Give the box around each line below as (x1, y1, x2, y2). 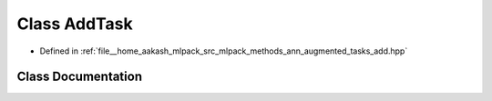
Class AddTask (16, 14, 133, 34)
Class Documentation (16, 69, 143, 85)
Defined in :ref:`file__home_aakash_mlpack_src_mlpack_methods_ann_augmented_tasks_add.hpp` (39, 45, 408, 56)
